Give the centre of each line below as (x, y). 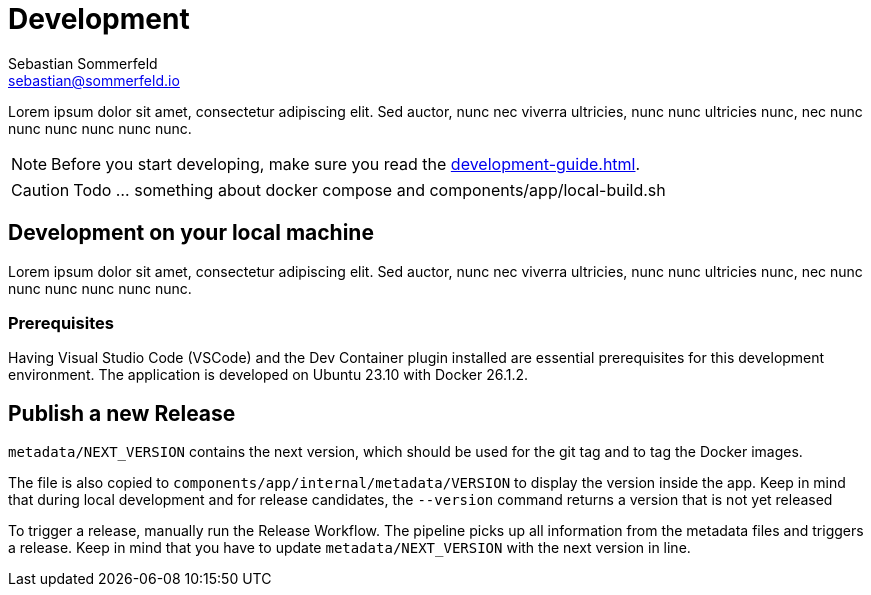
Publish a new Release (122, 413)
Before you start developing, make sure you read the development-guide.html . (346, 163)
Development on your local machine (191, 233)
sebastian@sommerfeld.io (94, 80)
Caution (40, 189)
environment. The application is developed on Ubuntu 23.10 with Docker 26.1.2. (268, 375)
